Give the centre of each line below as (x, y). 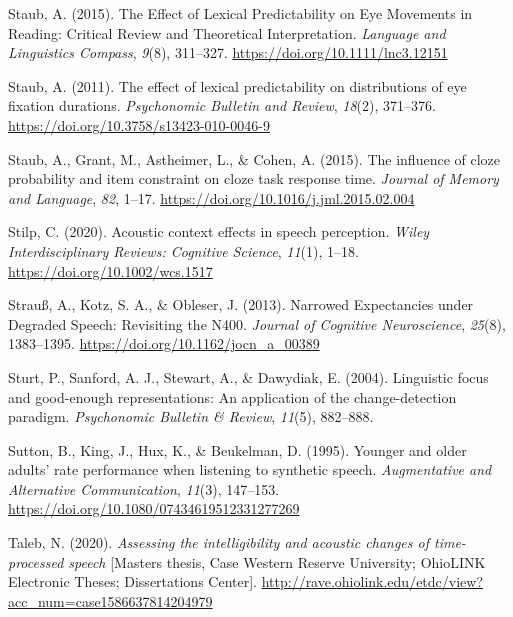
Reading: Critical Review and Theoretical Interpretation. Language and (227, 32)
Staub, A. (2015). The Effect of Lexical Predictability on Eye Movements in (240, 13)
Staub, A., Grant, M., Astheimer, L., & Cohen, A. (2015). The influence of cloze (254, 158)
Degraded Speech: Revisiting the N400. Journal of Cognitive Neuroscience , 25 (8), (257, 323)
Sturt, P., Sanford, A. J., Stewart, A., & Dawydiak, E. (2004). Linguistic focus (248, 376)
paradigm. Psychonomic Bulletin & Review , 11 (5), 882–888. (191, 416)
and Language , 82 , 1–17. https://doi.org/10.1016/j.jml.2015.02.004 (211, 197)
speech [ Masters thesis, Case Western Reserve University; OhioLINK (277, 561)
